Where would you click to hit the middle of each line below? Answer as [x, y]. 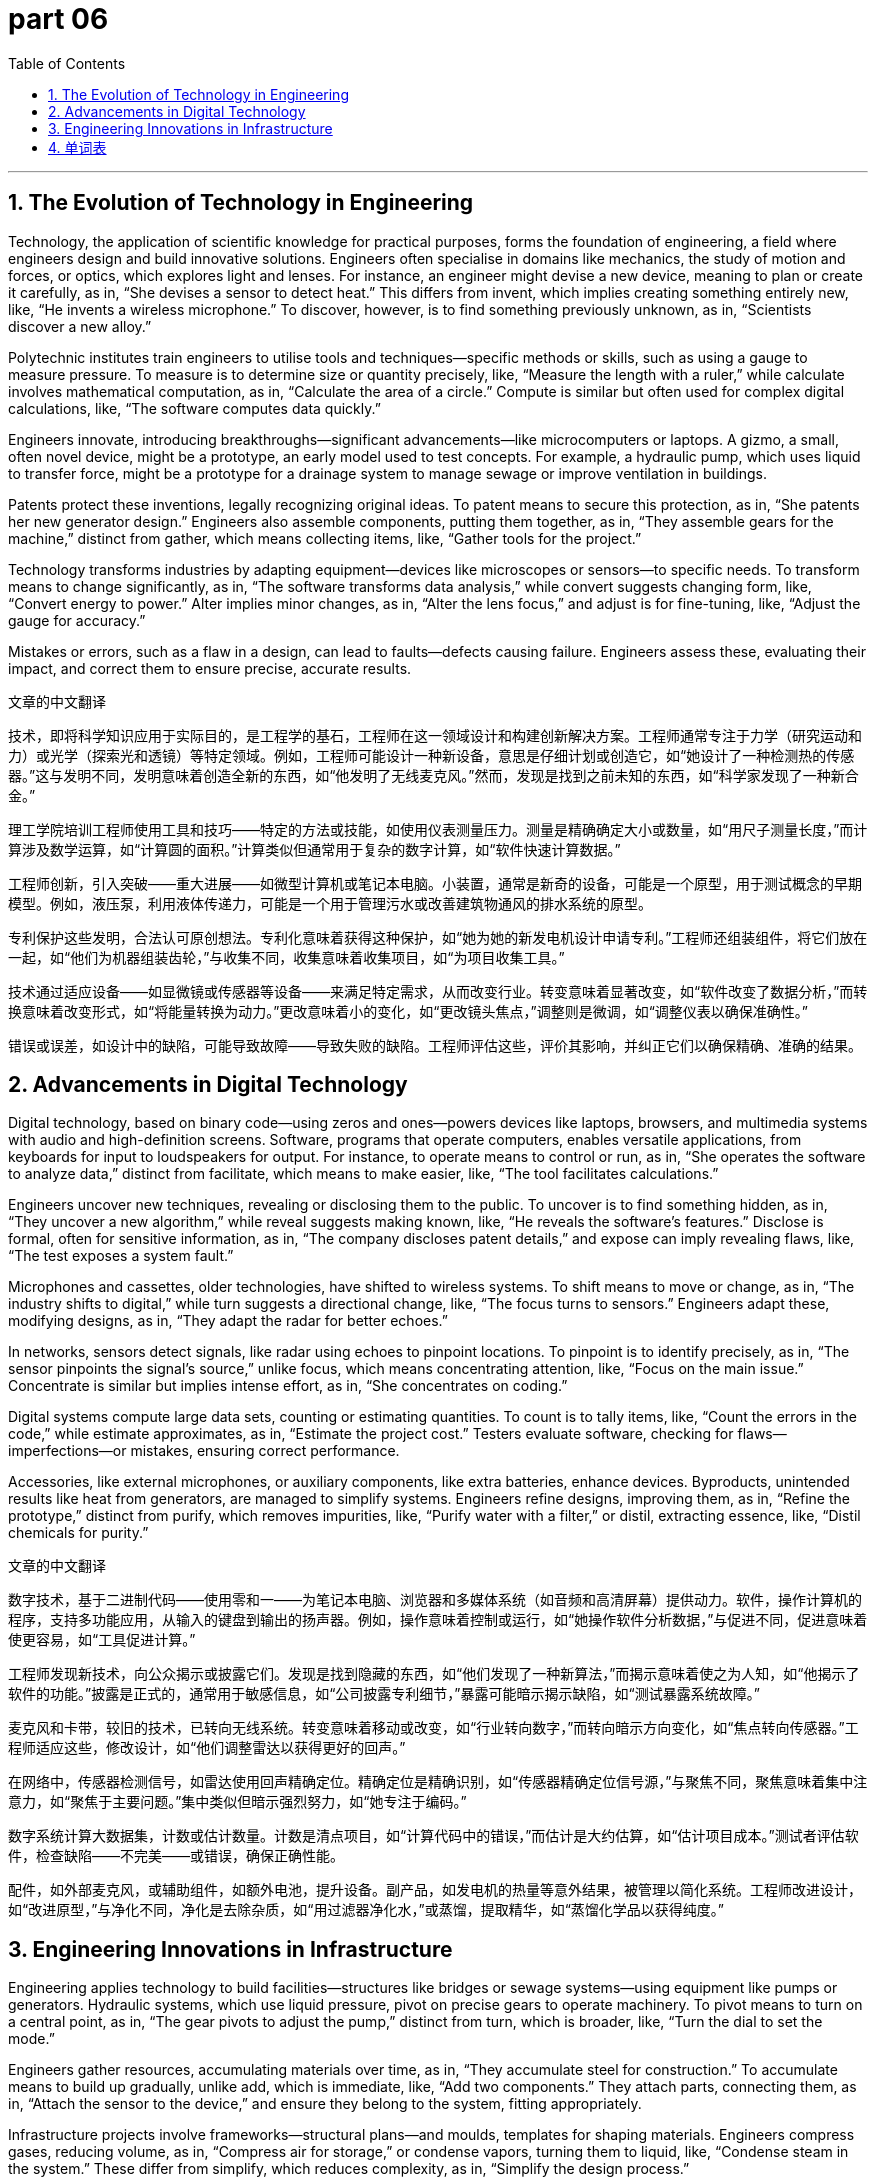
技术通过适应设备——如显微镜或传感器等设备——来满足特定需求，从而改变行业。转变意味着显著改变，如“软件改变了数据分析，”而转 [438, 991]
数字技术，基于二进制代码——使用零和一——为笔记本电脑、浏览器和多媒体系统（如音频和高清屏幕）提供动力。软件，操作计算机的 [435, 1600]
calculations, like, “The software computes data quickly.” [194, 408]
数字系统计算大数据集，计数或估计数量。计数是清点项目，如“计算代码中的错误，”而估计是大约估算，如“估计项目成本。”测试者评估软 [433, 1836]
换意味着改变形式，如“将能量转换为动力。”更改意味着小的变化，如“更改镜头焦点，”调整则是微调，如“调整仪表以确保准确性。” [408, 1011]
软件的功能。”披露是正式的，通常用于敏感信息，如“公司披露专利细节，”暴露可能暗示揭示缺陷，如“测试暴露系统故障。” [384, 1694]
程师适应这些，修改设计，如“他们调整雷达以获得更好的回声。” [207, 1748]
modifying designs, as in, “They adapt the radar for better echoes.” [228, 1321]
